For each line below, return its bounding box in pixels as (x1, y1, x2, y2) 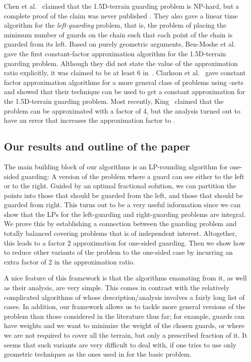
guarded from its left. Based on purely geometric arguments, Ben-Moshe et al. (4, 39, 236, 49)
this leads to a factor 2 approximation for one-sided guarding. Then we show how (4, 237, 245, 247)
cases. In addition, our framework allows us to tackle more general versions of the (4, 301, 246, 312)
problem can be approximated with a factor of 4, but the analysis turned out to (4, 105, 241, 115)
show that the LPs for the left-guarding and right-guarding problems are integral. (4, 209, 246, 219)
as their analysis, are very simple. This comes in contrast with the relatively (4, 282, 230, 293)
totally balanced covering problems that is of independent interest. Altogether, (4, 228, 237, 238)
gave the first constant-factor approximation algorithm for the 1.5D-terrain (4, 48, 226, 58)
